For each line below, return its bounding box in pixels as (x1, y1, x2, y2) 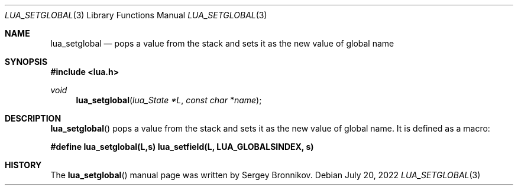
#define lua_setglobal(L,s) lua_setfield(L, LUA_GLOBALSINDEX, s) (50, 142, 314, 152)
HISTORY (5, 160, 42, 170)
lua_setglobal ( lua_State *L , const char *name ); (76, 95, 262, 105)
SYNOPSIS (5, 57, 48, 67)
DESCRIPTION (5, 113, 61, 123)
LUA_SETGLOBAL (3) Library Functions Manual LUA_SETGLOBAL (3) (5, 10, 267, 20)
